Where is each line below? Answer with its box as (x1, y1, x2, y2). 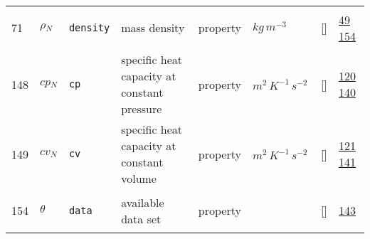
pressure (121, 100, 162, 117)
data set (121, 210, 162, 227)
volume (121, 170, 157, 186)
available (121, 193, 164, 211)
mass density (121, 19, 185, 36)
